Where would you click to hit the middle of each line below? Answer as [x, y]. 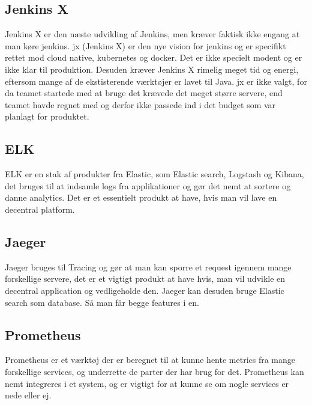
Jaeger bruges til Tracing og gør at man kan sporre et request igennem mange [148, 266]
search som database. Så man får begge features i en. [102, 302]
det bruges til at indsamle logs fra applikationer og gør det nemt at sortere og [148, 185]
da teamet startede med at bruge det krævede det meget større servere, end [144, 93]
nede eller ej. [28, 395]
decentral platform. [40, 209]
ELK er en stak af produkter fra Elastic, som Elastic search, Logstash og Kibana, [154, 174]
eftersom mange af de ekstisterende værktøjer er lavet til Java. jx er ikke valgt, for [156, 81]
